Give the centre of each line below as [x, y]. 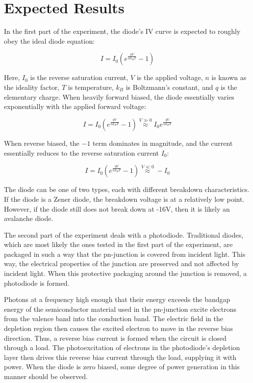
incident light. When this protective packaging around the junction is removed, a [126, 273]
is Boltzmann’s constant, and [169, 87]
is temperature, [91, 87]
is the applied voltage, [170, 77]
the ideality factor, [32, 87]
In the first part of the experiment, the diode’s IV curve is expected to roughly [122, 31]
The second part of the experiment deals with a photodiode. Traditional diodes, [124, 234]
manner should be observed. [46, 376]
